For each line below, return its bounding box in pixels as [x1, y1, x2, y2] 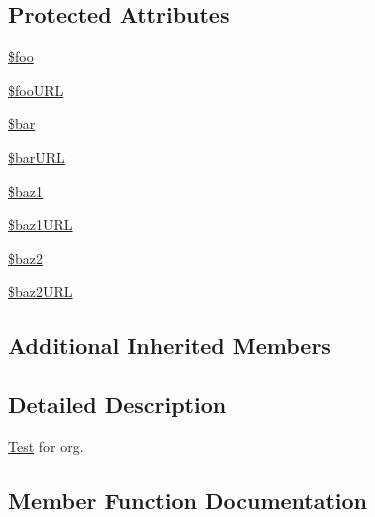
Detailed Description [8, 389, 227, 420]
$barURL [8, 146, 65, 167]
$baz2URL [8, 281, 73, 302]
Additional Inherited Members [8, 330, 331, 361]
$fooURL [8, 79, 64, 100]
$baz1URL [8, 214, 73, 235]
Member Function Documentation [8, 484, 368, 515]
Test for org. [8, 435, 84, 456]
